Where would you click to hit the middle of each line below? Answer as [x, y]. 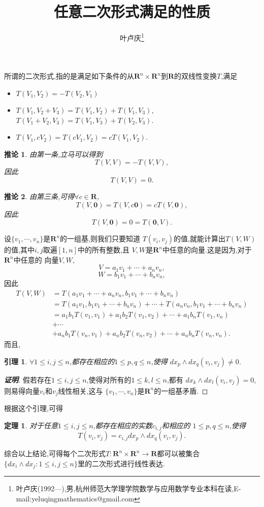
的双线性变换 [196, 76]
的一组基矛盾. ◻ [181, 390]
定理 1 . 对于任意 [31, 425]
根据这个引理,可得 [34, 408]
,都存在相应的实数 [123, 425]
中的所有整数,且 [104, 250]
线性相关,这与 [80, 390]
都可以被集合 [178, 453]
